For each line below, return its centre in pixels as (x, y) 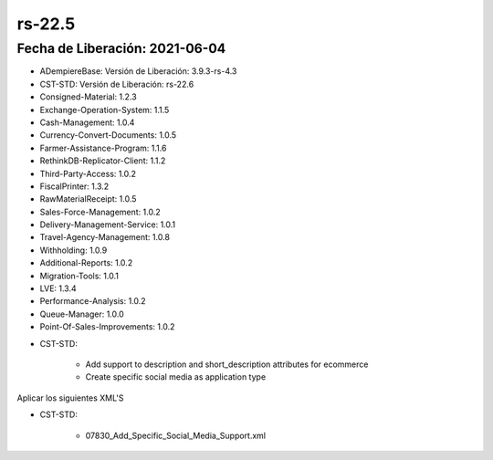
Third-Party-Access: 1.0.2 (88, 173)
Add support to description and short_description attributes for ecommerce (227, 364)
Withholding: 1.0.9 (73, 250)
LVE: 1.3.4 (58, 288)
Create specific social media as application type (176, 377)
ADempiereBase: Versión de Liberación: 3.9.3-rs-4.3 (138, 71)
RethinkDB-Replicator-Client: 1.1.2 (103, 161)
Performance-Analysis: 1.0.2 (93, 301)
